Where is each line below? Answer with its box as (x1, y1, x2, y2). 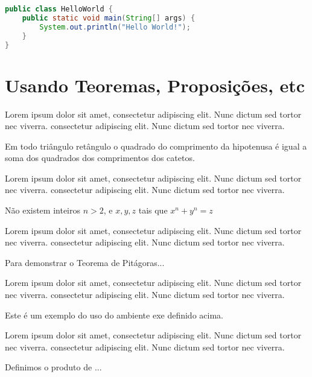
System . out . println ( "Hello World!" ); (39, 22, 191, 31)
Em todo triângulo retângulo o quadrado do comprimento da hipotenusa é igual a (5, 139, 307, 152)
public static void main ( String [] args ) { (22, 13, 196, 22)
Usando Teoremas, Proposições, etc (5, 72, 305, 97)
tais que (138, 204, 168, 217)
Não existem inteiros (5, 204, 81, 217)
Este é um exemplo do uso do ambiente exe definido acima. (5, 308, 223, 321)
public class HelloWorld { (5, 5, 113, 13)
